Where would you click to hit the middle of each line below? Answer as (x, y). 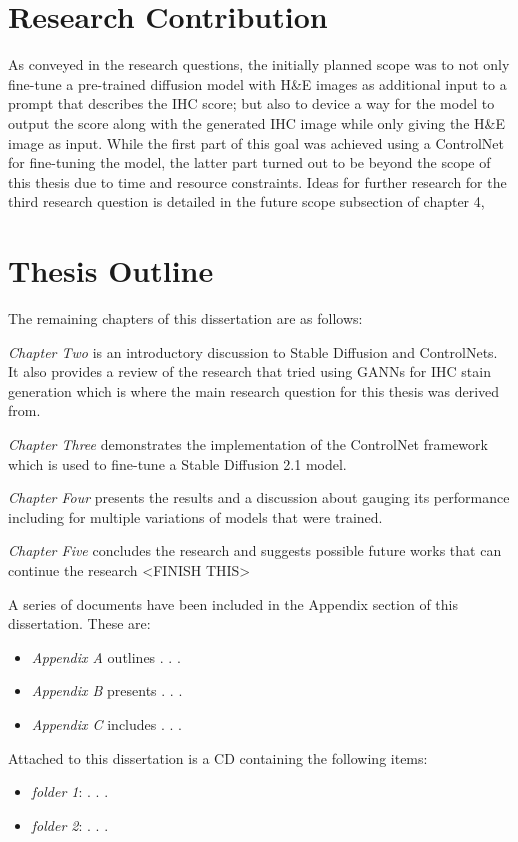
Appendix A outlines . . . (106, 656)
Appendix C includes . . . (106, 723)
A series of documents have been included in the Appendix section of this (233, 603)
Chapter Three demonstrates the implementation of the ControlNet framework (248, 443)
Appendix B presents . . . (107, 690)
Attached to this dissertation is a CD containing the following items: (218, 757)
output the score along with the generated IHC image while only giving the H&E (256, 122)
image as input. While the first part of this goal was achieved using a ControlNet (256, 142)
